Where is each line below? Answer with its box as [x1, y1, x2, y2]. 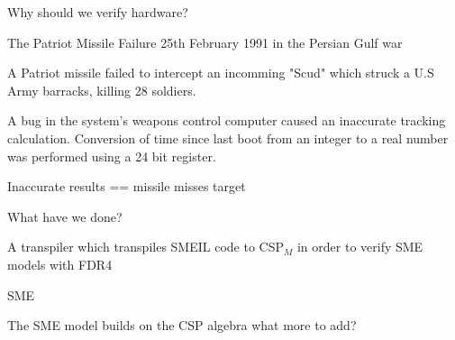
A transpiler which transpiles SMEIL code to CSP [7, 237, 285, 256]
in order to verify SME [296, 237, 423, 256]
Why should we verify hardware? [7, 3, 188, 21]
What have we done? [7, 207, 123, 225]
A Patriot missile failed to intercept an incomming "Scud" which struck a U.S [7, 63, 434, 82]
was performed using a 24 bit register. [7, 146, 216, 165]
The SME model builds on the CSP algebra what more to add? [7, 316, 357, 335]
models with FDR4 [7, 254, 113, 273]
